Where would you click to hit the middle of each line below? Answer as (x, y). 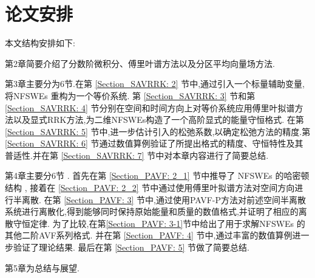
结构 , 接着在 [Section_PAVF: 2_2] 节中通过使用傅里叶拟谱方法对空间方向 (150, 188)
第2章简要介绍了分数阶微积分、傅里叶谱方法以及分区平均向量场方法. (140, 63)
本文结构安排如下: (40, 43)
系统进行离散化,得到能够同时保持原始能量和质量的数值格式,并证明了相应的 (152, 211)
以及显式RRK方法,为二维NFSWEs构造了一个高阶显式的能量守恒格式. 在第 (158, 120)
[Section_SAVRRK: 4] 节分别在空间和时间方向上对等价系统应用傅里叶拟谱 (150, 107)
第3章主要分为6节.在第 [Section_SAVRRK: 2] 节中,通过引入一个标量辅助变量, (155, 84)
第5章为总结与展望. (42, 267)
